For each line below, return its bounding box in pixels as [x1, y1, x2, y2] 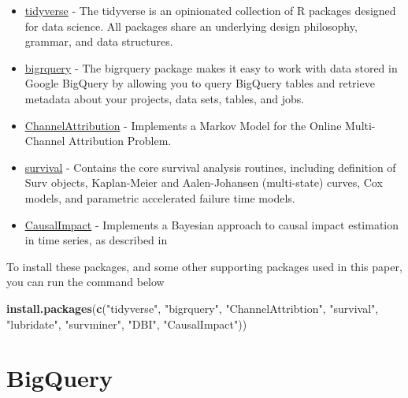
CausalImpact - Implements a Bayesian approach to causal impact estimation [24, 216, 399, 232]
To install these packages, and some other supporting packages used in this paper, [6, 258, 402, 274]
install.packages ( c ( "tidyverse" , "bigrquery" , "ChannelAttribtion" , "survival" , [6, 299, 379, 316]
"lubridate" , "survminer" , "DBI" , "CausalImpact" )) [6, 315, 247, 332]
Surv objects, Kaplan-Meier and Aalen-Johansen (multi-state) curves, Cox [24, 174, 383, 191]
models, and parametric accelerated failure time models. [24, 189, 295, 206]
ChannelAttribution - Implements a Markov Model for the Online [24, 117, 342, 133]
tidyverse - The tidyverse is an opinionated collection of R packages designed [24, 2, 396, 18]
